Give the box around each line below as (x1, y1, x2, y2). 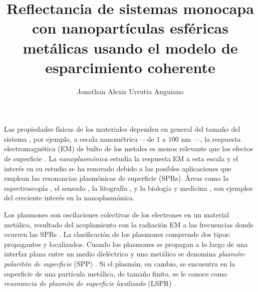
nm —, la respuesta (181, 133, 241, 144)
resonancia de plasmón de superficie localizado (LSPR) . (4, 278, 176, 288)
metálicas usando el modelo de (23, 37, 238, 58)
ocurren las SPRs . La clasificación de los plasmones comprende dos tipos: (4, 229, 231, 239)
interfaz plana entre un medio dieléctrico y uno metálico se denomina (4, 248, 216, 259)
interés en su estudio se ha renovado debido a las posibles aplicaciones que (4, 163, 231, 173)
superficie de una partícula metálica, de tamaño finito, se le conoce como (4, 268, 227, 278)
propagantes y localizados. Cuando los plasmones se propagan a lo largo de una (4, 238, 248, 249)
